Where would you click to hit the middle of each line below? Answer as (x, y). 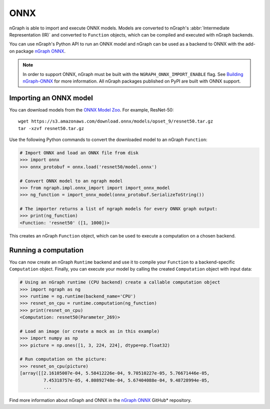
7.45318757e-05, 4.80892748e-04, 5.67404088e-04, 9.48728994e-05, (126, 380)
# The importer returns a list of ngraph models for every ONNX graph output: (118, 209)
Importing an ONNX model (51, 98)
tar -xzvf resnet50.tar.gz (51, 128)
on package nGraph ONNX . (37, 51)
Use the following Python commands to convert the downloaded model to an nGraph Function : (108, 139)
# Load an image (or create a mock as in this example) (90, 331)
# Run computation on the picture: (63, 359)
